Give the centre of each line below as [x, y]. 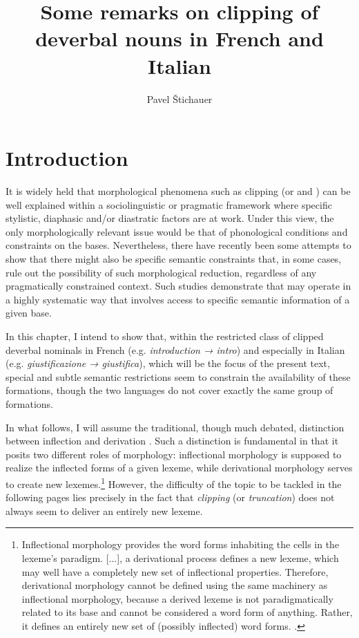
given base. [29, 313]
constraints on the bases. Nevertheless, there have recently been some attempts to [178, 245]
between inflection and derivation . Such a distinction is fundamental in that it [172, 441]
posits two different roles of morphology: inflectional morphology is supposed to [174, 454]
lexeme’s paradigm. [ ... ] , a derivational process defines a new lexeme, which [180, 557]
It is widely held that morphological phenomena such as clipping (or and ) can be [178, 191]
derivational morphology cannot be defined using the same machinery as [175, 585]
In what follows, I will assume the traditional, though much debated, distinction [175, 427]
